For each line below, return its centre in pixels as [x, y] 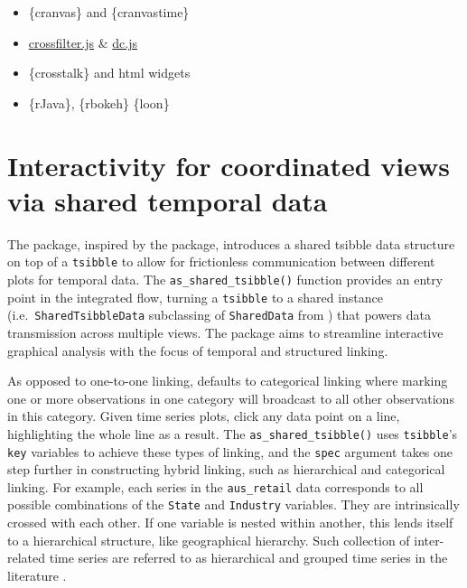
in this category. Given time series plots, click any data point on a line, [204, 416]
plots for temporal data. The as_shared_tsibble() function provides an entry [225, 279]
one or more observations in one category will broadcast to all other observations [231, 398]
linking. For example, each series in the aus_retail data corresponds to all [215, 486]
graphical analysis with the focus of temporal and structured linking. [198, 350]
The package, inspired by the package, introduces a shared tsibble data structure [231, 243]
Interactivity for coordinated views [229, 165]
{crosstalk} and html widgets [109, 73]
